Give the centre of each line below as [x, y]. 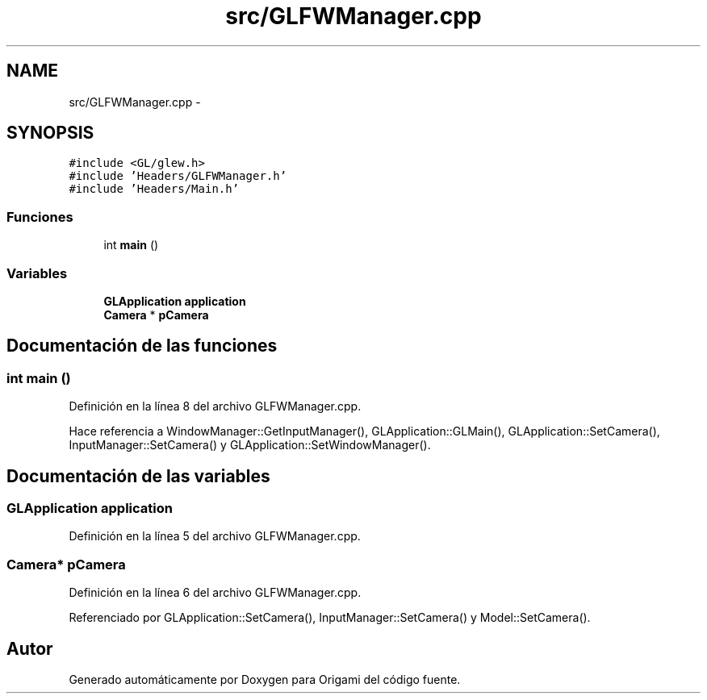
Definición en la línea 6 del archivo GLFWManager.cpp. [215, 593]
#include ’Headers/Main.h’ [154, 189]
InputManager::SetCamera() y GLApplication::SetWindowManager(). [250, 445]
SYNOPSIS [50, 133]
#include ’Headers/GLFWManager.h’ [178, 176]
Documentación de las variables [138, 476]
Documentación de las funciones [142, 346]
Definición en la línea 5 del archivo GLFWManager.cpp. [215, 536]
